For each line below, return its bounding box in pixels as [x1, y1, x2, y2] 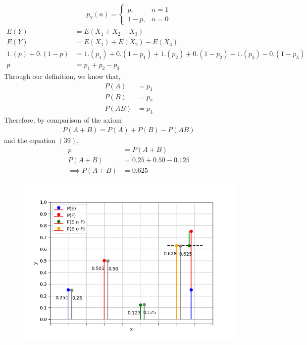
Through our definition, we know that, [4, 70, 121, 81]
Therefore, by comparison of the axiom [4, 115, 122, 125]
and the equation [4, 135, 55, 145]
